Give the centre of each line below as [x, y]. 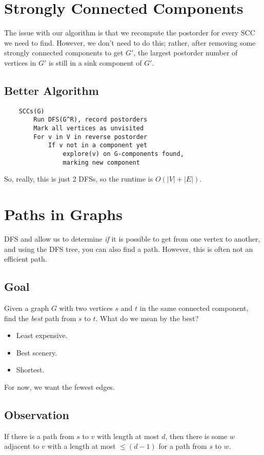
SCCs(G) [32, 111]
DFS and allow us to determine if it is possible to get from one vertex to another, [132, 239]
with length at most [128, 436]
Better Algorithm [52, 90]
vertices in [20, 62]
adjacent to [22, 446]
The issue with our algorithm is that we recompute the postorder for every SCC [130, 33]
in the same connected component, [194, 308]
